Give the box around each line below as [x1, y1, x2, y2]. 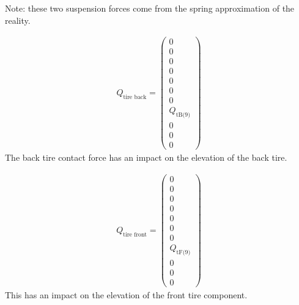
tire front [123, 231, 147, 238]
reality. [5, 13, 31, 26]
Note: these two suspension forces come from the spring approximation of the [5, 2, 295, 14]
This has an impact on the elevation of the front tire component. [5, 288, 248, 301]
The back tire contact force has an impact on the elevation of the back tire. [5, 151, 287, 164]
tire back [123, 94, 147, 101]
